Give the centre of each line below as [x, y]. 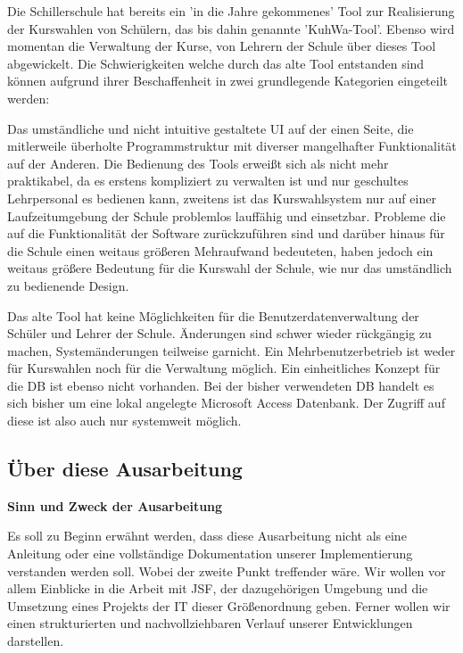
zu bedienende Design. [68, 285]
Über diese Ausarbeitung [125, 469]
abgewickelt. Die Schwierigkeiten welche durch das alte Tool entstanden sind [216, 63]
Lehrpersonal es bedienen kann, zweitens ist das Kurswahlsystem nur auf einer [222, 198]
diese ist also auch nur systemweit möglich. [124, 421]
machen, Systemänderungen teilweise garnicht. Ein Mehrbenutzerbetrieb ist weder [231, 350]
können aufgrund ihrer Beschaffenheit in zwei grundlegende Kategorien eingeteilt [227, 81]
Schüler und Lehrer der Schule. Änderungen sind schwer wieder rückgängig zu [219, 333]
